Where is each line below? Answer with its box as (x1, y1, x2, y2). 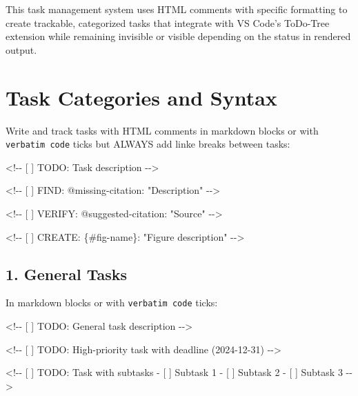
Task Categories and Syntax (6, 83, 277, 111)
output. (6, 42, 37, 57)
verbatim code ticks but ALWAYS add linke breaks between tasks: (6, 137, 290, 151)
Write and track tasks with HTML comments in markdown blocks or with (6, 123, 319, 137)
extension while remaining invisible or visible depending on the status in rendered (6, 29, 351, 43)
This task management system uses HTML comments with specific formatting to (6, 2, 348, 16)
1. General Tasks (6, 263, 128, 284)
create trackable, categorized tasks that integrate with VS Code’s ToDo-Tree (6, 15, 330, 30)
